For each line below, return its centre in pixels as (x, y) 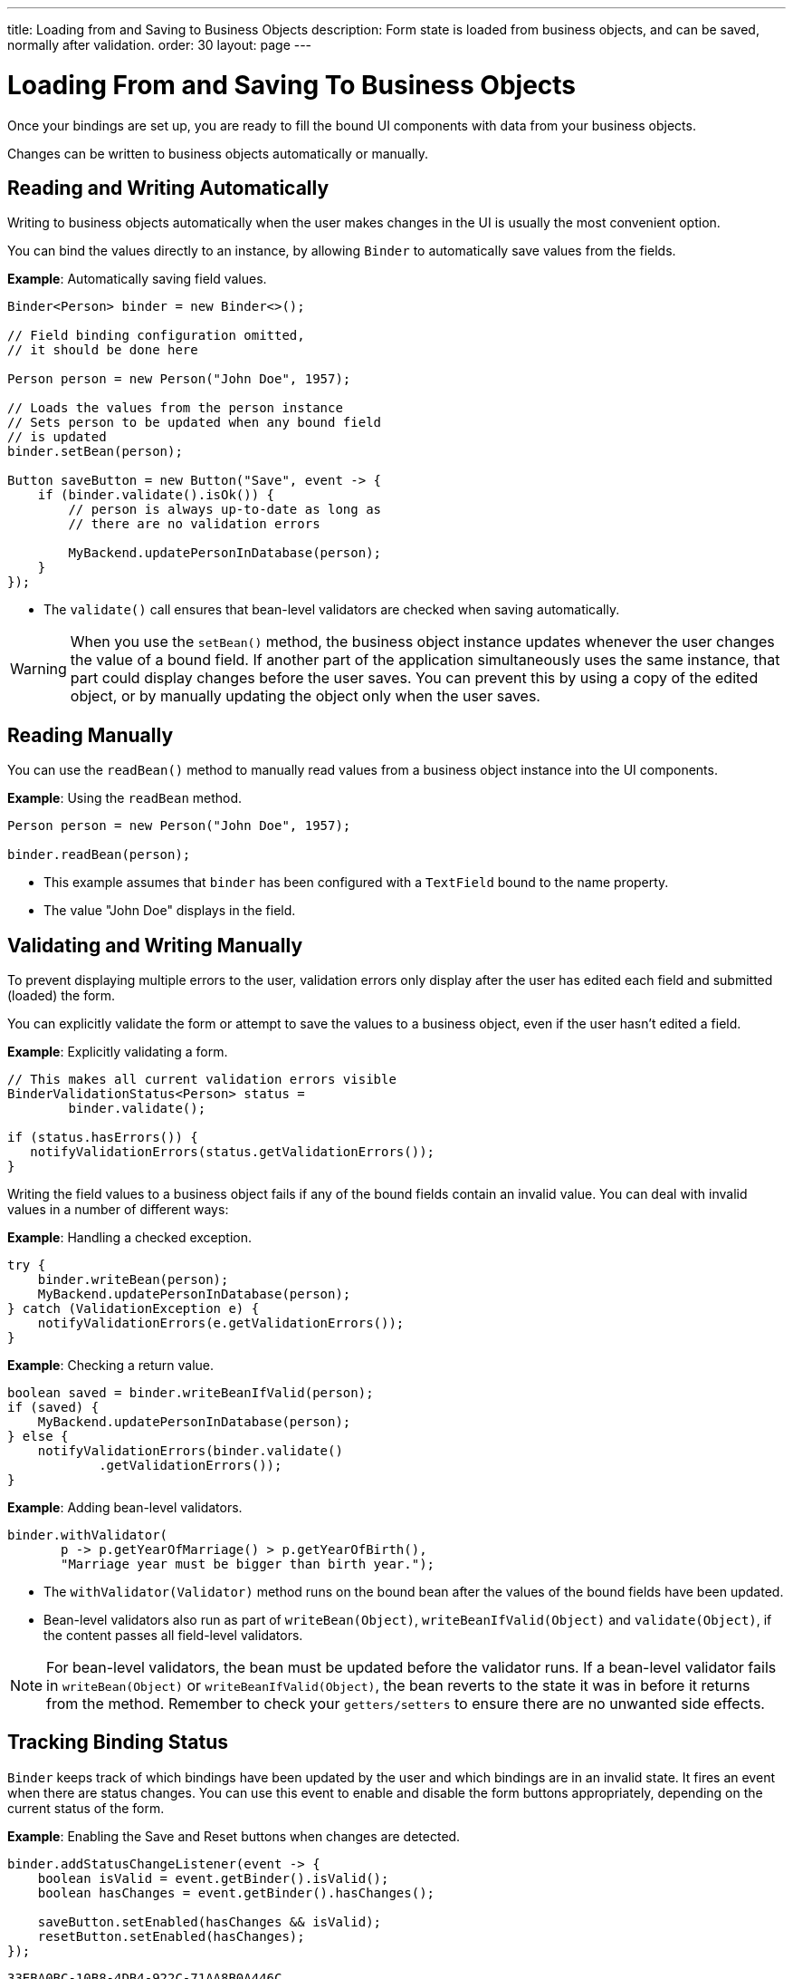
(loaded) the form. (62, 996)
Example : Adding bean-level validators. (125, 1508)
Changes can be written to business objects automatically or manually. (218, 153)
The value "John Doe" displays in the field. (170, 911)
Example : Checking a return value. (111, 1366)
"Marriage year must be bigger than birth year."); (248, 1564)
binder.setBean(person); (95, 452)
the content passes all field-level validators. (173, 1636)
